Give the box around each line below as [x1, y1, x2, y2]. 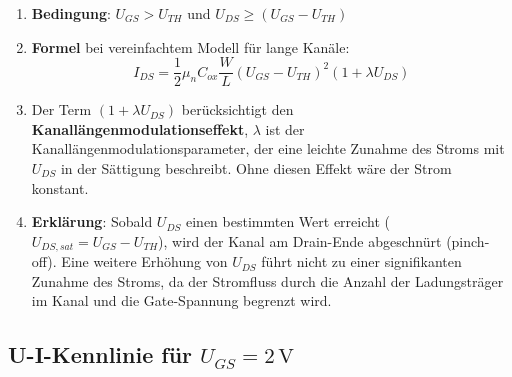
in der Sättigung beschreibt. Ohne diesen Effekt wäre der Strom [60, 158, 452, 179]
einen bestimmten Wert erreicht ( [186, 211, 390, 232]
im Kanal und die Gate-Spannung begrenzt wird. [31, 290, 332, 311]
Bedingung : [31, 3, 111, 23]
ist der [265, 118, 305, 139]
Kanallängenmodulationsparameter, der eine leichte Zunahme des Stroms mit [31, 138, 505, 159]
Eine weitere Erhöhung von [61, 251, 228, 272]
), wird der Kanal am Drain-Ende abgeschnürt [158, 230, 442, 251]
